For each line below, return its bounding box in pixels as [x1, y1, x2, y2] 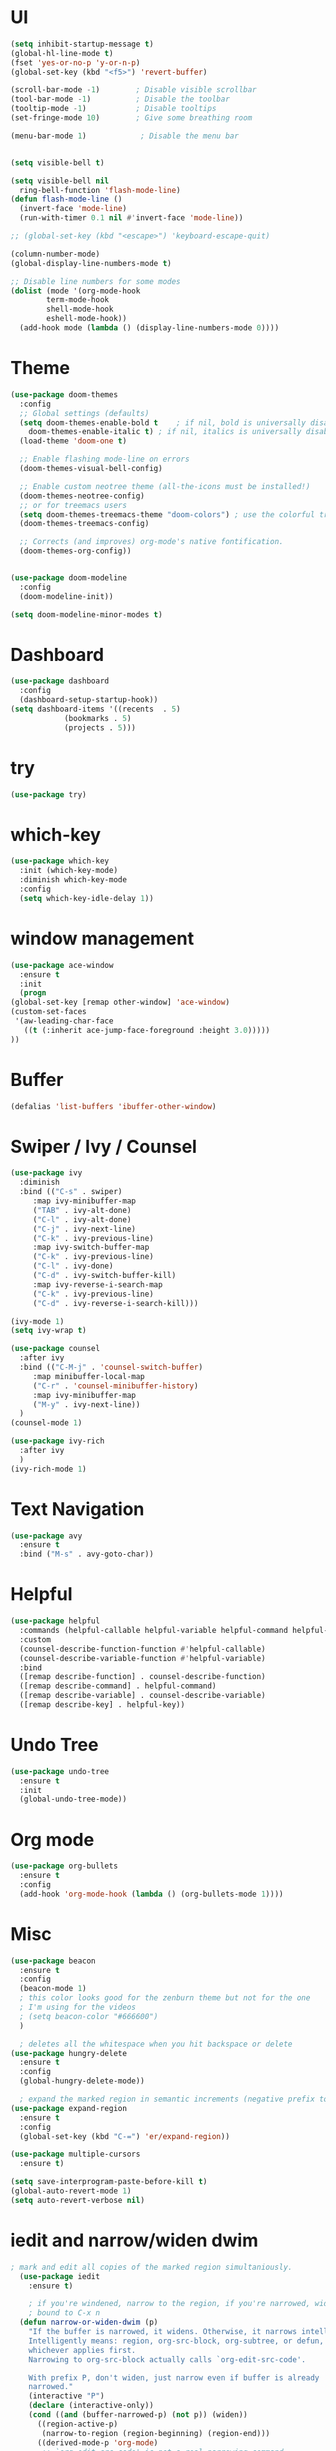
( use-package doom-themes [10, 389, 118, 400]
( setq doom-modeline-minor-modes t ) [10, 609, 163, 620]
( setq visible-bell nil [10, 176, 110, 186]
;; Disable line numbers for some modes [10, 276, 182, 286]
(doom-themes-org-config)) [19, 546, 132, 556]
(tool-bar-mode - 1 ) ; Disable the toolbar [10, 94, 230, 105]
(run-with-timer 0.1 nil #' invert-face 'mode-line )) [19, 213, 244, 223]
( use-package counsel [10, 1344, 101, 1354]
